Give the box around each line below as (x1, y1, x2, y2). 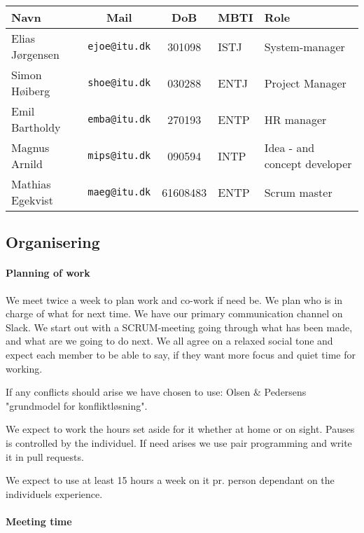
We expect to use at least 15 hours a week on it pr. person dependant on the (6, 473, 335, 487)
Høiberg (11, 83, 50, 99)
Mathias (11, 176, 51, 192)
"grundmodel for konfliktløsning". (6, 398, 148, 413)
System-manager (264, 38, 345, 55)
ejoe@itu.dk (87, 41, 151, 52)
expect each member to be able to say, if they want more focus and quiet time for (6, 347, 356, 361)
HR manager (264, 111, 327, 127)
